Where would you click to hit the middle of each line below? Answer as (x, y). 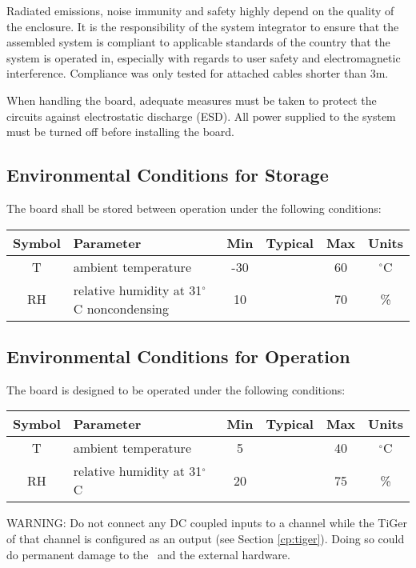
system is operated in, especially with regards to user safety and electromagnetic (204, 57)
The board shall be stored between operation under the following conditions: (194, 208)
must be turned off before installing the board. (120, 132)
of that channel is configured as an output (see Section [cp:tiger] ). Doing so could (206, 538)
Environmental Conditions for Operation (178, 356)
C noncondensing (121, 308)
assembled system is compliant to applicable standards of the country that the (198, 42)
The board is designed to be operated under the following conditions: (176, 389)
